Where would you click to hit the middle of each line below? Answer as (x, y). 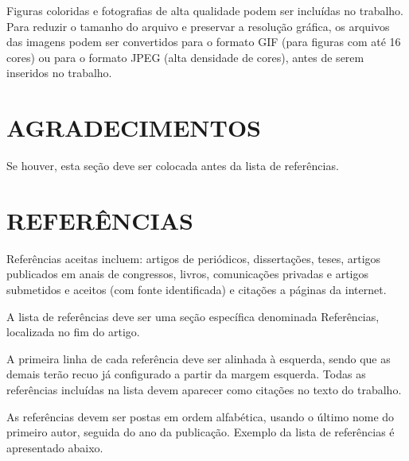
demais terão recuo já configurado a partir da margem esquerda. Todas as (186, 374)
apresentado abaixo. (55, 447)
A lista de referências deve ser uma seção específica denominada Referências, (193, 316)
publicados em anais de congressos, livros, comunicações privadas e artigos (188, 274)
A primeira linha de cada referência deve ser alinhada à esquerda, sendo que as (199, 358)
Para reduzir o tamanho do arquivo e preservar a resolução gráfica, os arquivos (198, 26)
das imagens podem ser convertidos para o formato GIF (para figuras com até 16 (204, 42)
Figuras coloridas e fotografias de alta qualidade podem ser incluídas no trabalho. (205, 10)
